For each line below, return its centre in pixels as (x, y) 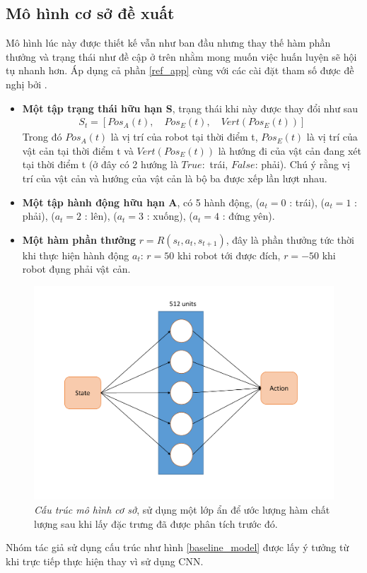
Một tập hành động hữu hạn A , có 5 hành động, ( (141, 202)
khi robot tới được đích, (229, 255)
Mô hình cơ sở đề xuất (90, 13)
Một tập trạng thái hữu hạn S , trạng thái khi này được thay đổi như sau (190, 108)
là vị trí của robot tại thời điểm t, (184, 137)
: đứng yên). (249, 216)
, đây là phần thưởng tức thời (290, 239)
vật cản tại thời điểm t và (78, 150)
